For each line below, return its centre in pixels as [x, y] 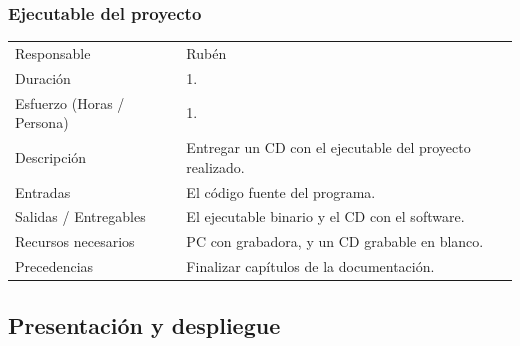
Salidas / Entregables [80, 216]
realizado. [215, 166]
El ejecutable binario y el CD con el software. [325, 216]
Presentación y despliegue [144, 324]
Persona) [42, 122]
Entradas [43, 191]
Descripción [51, 156]
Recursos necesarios [75, 241]
